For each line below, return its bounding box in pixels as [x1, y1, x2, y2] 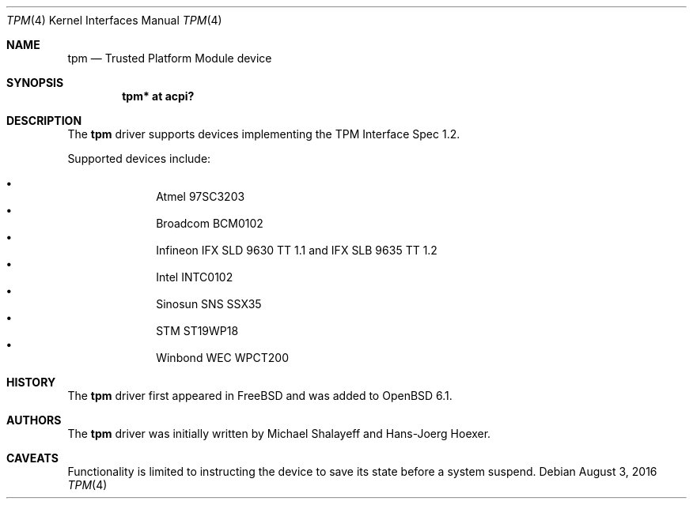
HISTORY [6, 375, 56, 389]
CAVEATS [6, 451, 59, 465]
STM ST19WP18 [156, 324, 239, 337]
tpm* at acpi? [122, 89, 195, 103]
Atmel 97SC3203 [156, 190, 245, 203]
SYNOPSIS [6, 76, 64, 89]
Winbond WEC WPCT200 [156, 351, 289, 364]
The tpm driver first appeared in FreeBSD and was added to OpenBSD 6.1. [67, 389, 453, 402]
